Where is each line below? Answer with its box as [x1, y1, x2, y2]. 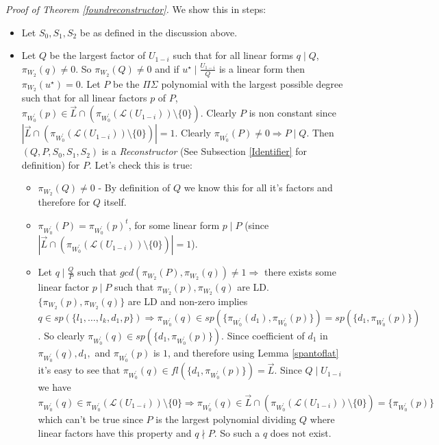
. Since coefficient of [221, 328, 305, 342]
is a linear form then [218, 61, 305, 75]
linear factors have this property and [38, 425, 192, 440]
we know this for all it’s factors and [184, 180, 333, 195]
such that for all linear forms [173, 48, 294, 62]
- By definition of [98, 180, 171, 195]
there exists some [264, 265, 336, 279]
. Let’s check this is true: [88, 157, 192, 171]
